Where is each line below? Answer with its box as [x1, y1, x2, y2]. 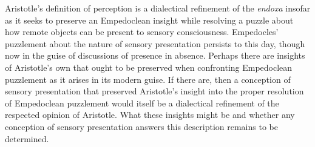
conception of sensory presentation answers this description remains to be [5, 120, 278, 132]
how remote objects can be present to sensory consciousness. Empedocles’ [5, 25, 279, 38]
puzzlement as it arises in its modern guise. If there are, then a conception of [5, 73, 291, 85]
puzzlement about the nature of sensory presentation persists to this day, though [5, 37, 305, 50]
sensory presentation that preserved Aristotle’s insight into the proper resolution [5, 85, 304, 97]
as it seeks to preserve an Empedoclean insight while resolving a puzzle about [5, 13, 294, 26]
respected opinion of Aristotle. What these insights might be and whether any [5, 108, 295, 121]
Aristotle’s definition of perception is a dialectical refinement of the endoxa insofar [5, 2, 311, 14]
